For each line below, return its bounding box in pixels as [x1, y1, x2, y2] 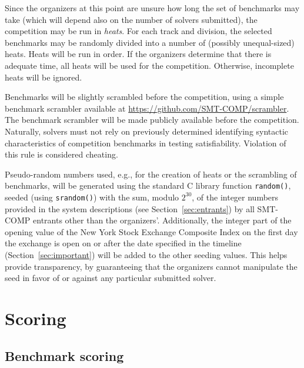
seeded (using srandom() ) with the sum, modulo [5, 190, 179, 203]
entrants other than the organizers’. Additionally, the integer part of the [33, 214, 292, 226]
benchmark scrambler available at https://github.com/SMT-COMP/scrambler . [5, 102, 289, 114]
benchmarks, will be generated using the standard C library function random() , [5, 179, 291, 192]
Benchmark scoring [5, 346, 124, 364]
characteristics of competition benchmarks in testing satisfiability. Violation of [5, 136, 286, 149]
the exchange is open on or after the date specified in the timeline [5, 237, 242, 249]
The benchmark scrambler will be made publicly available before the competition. [5, 113, 299, 126]
